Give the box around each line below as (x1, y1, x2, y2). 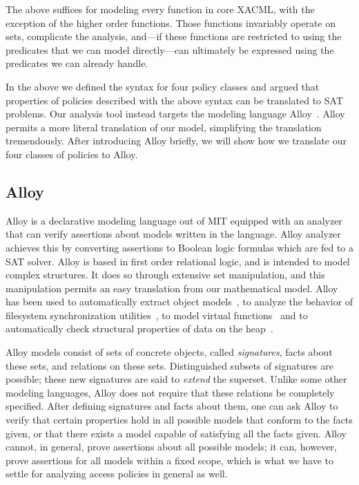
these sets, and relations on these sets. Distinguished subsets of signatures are (6, 358, 334, 372)
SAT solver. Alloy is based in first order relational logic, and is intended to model (6, 254, 350, 268)
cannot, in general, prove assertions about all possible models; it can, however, (6, 439, 337, 454)
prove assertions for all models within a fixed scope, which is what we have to (6, 453, 333, 467)
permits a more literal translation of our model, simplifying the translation (6, 120, 322, 134)
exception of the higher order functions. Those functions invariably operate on (6, 15, 336, 30)
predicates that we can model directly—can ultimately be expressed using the (6, 42, 334, 57)
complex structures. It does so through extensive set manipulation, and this (6, 267, 325, 282)
